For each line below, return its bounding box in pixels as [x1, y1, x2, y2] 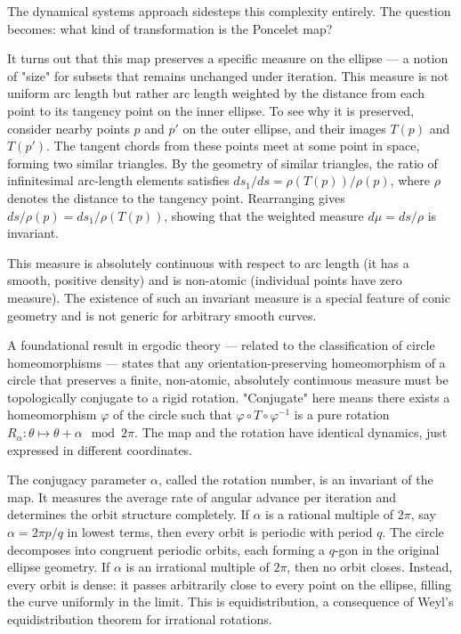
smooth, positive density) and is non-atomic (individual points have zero [7, 271, 402, 289]
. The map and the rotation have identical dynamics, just [134, 423, 448, 442]
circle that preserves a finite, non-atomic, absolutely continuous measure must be [7, 370, 449, 389]
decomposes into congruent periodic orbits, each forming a [7, 540, 325, 558]
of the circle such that [112, 405, 232, 424]
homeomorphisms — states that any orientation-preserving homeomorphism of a [7, 353, 446, 371]
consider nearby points [7, 118, 130, 137]
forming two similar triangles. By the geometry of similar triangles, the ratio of [7, 153, 438, 172]
